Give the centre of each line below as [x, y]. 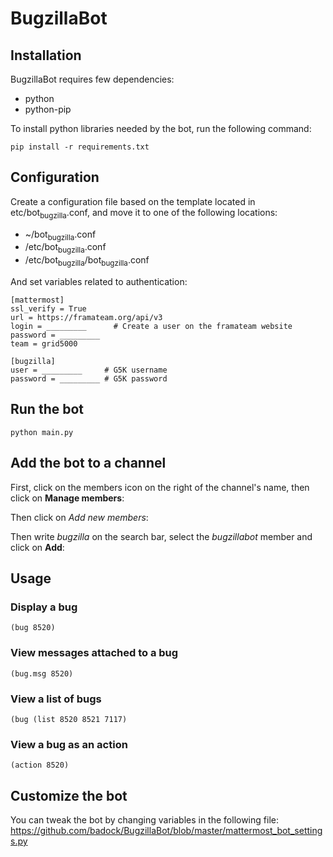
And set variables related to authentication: [99, 281]
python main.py [42, 432]
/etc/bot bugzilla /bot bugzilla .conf [87, 261]
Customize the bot [69, 795]
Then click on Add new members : [79, 517]
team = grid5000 [44, 344]
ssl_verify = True [48, 309]
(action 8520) [40, 765]
